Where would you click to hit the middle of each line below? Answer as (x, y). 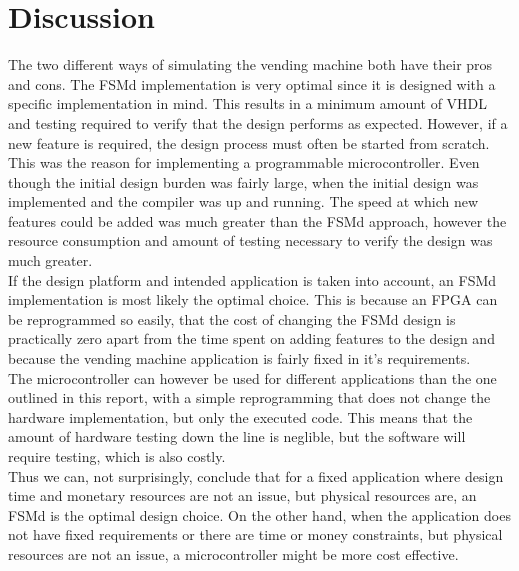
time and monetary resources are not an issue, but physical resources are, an (242, 495)
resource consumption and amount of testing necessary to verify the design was (250, 240)
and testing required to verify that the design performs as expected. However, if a (258, 122)
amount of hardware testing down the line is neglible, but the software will (237, 436)
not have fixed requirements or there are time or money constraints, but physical (255, 534)
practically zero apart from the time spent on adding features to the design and (251, 338)
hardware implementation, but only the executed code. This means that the (240, 416)
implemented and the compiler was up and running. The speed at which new (243, 201)
